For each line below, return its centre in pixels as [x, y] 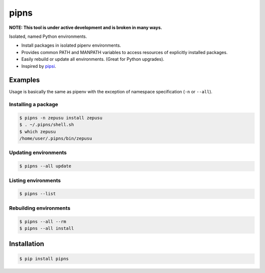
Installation [26, 244]
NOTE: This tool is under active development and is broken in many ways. [86, 27]
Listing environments [35, 180]
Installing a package [34, 105]
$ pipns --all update [45, 166]
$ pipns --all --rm [43, 221]
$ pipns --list [38, 194]
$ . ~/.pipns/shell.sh [47, 125]
